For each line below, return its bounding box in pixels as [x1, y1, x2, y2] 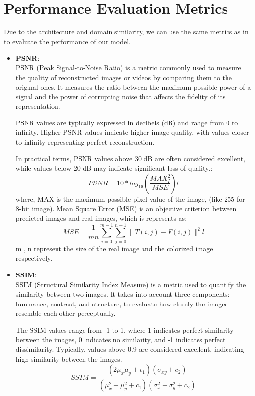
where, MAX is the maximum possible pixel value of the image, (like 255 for [15, 193, 245, 204]
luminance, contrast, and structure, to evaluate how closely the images [15, 298, 228, 308]
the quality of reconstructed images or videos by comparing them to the [15, 72, 232, 82]
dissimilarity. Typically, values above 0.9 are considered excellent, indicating [15, 344, 244, 354]
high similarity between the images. [15, 353, 122, 364]
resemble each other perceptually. [15, 308, 116, 318]
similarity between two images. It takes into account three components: [15, 289, 230, 299]
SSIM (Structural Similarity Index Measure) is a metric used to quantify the [15, 279, 246, 289]
